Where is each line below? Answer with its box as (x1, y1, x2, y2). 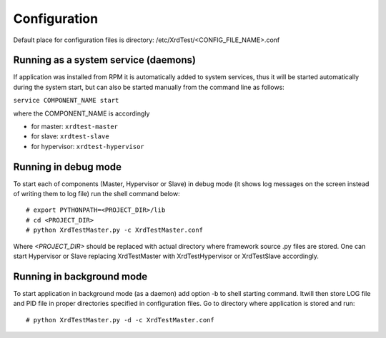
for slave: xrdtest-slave (31, 132, 110, 140)
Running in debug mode (13, 160, 122, 173)
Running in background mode (13, 270, 148, 282)
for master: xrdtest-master (31, 122, 118, 131)
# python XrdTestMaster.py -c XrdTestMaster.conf (26, 226, 204, 235)
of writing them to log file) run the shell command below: (13, 190, 180, 198)
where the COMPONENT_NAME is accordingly (13, 109, 150, 118)
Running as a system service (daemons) (13, 54, 197, 66)
